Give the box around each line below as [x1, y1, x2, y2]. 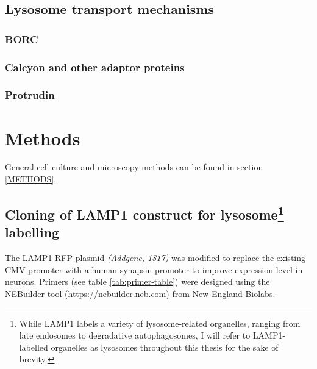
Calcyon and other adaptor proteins [5, 59, 185, 74]
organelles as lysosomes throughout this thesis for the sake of [51, 340, 279, 353]
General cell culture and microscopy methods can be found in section [5, 160, 263, 173]
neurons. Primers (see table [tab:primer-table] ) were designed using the [5, 275, 270, 288]
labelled [19, 340, 48, 353]
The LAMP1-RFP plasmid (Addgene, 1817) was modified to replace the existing [5, 251, 306, 264]
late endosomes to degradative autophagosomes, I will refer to [19, 329, 251, 342]
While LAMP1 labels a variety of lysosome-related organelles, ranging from [19, 317, 301, 329]
